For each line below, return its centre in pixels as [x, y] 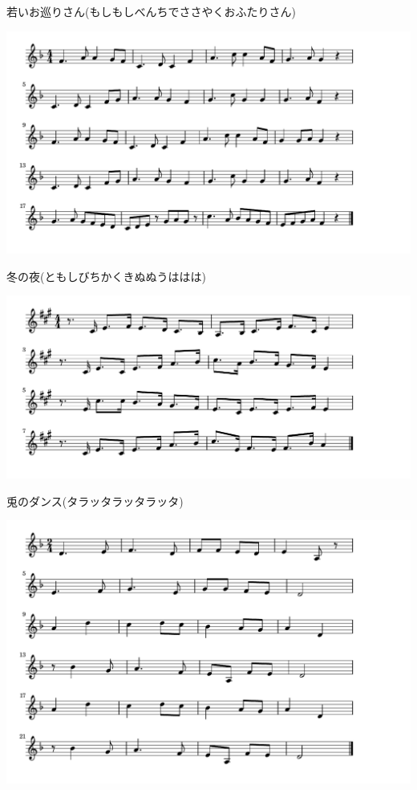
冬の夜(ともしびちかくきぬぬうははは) [106, 276]
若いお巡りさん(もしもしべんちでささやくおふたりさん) [151, 11]
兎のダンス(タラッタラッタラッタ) [95, 501]
